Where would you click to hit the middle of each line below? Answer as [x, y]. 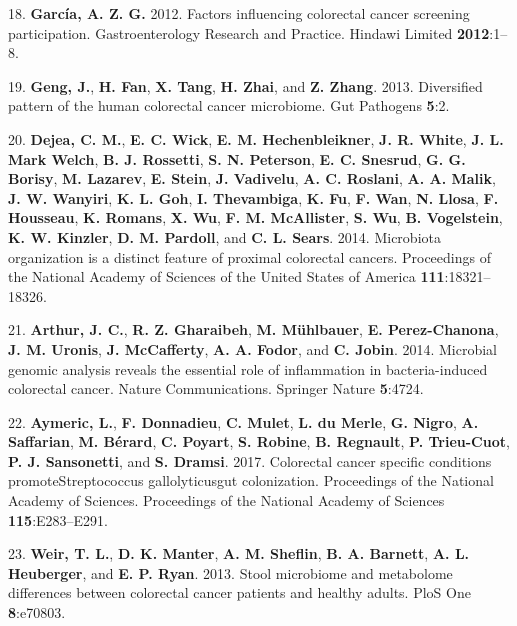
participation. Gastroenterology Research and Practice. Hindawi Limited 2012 [249, 32]
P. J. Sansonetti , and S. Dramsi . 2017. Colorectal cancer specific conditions [250, 460]
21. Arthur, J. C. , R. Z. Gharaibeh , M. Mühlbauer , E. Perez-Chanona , [253, 329]
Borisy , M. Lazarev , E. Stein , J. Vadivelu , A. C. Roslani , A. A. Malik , [252, 178]
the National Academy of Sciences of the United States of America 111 [226, 276]
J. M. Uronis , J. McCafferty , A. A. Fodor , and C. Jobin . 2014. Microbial [253, 348]
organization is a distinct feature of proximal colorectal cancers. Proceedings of [249, 256]
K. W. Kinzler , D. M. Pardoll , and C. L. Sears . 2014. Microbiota [224, 236]
